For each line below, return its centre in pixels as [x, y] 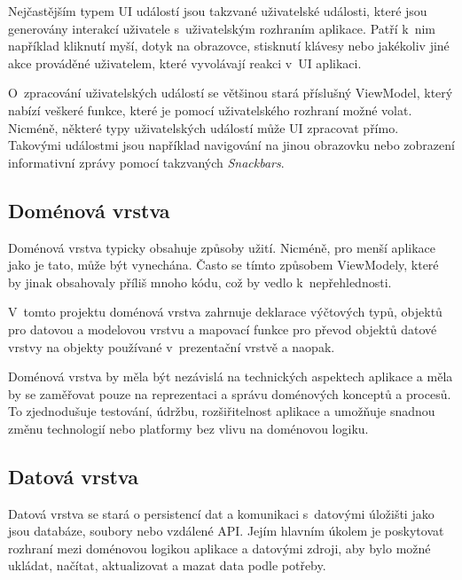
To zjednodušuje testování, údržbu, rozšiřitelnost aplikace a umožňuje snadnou [222, 411]
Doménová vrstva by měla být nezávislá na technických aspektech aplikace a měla [231, 376]
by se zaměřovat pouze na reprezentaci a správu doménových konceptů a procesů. [230, 393]
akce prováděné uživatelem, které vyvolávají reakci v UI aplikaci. [185, 63]
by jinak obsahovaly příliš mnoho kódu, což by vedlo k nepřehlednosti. [200, 282]
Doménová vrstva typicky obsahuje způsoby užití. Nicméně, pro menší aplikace [222, 247]
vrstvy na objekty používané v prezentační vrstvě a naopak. [172, 346]
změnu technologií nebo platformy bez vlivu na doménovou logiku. [188, 428]
